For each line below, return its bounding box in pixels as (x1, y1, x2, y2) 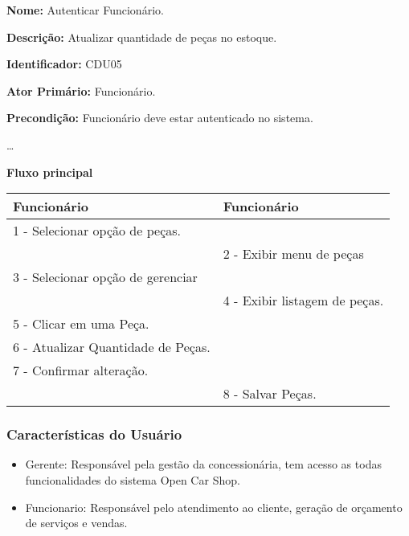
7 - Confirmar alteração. (13, 361, 149, 380)
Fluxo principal (6, 163, 93, 180)
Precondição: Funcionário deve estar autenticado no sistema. (6, 109, 313, 126)
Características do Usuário (6, 424, 182, 444)
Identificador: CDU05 (6, 55, 122, 72)
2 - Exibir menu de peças (223, 244, 364, 264)
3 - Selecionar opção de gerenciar (13, 268, 198, 287)
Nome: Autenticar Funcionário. (6, 2, 164, 18)
